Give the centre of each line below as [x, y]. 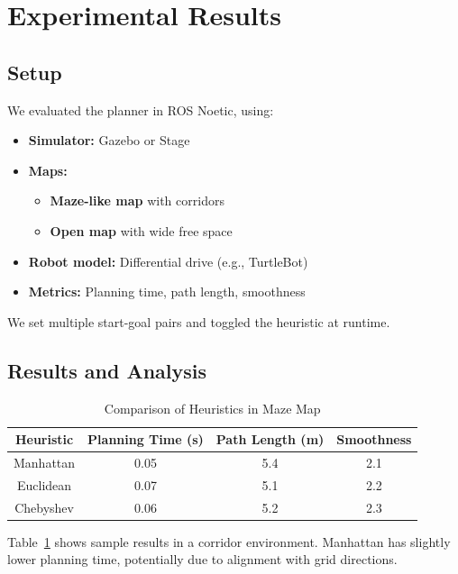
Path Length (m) [270, 439]
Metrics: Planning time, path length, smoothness [167, 292]
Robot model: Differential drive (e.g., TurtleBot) [168, 261]
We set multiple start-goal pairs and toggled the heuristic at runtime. [199, 321]
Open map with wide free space [141, 230]
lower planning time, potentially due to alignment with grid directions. [202, 559]
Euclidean [44, 484]
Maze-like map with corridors [137, 200]
